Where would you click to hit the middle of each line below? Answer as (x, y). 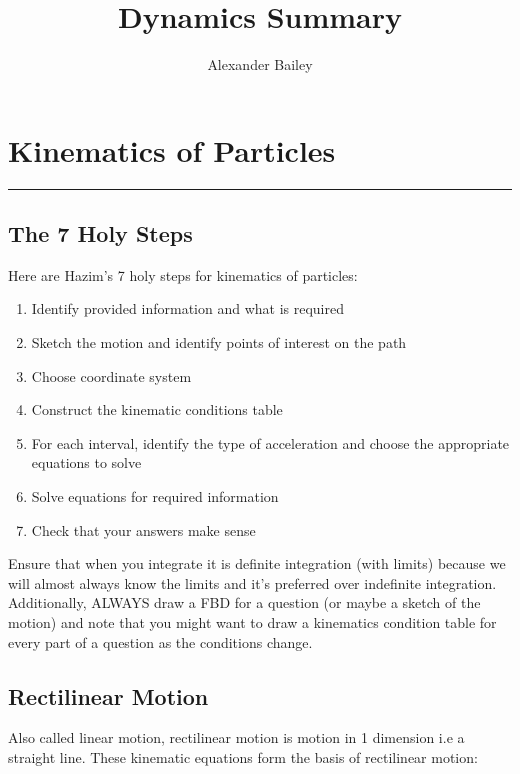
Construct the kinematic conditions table (157, 409)
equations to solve (86, 462)
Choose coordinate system (111, 375)
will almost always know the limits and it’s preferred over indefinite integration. (252, 582)
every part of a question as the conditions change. (160, 641)
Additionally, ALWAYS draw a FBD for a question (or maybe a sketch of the (244, 602)
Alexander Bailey (260, 64)
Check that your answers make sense (143, 529)
